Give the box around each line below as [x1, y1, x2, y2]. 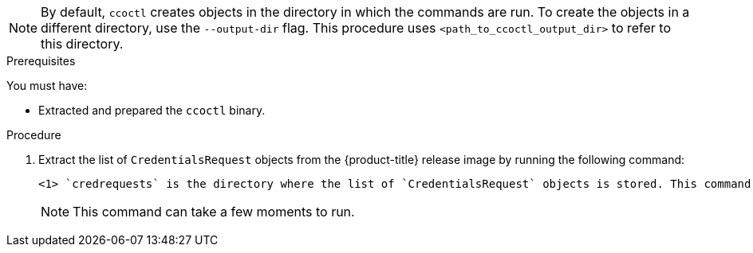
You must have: [6, 79, 88, 92]
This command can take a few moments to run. [73, 204, 355, 220]
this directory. [41, 36, 124, 52]
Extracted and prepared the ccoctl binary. [38, 103, 266, 117]
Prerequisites [6, 54, 76, 68]
